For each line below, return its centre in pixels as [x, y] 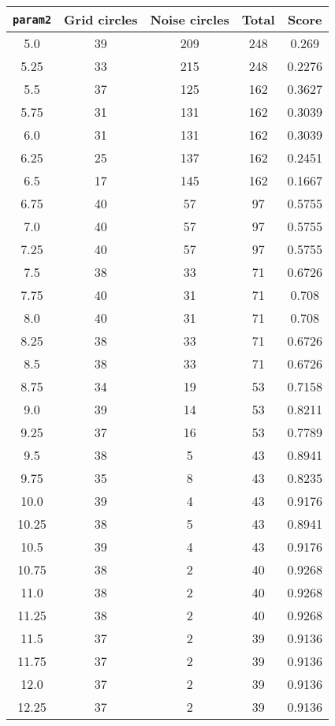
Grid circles [101, 19]
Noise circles [190, 19]
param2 [32, 19]
